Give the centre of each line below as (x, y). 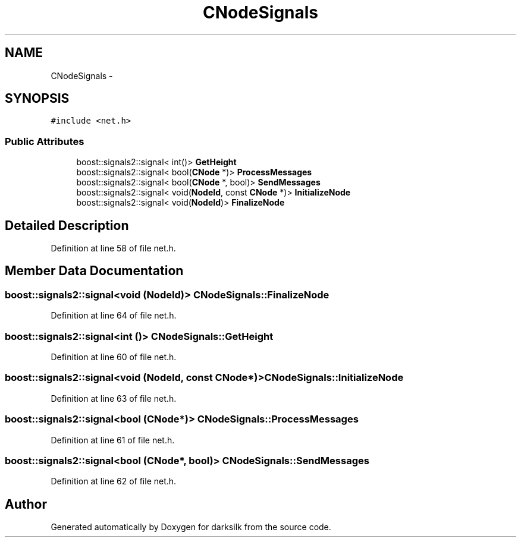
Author (26, 504)
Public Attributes (45, 141)
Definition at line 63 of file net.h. (114, 398)
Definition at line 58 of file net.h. (113, 248)
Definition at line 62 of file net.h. (114, 481)
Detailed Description (67, 225)
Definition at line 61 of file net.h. (113, 440)
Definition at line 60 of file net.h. (114, 357)
